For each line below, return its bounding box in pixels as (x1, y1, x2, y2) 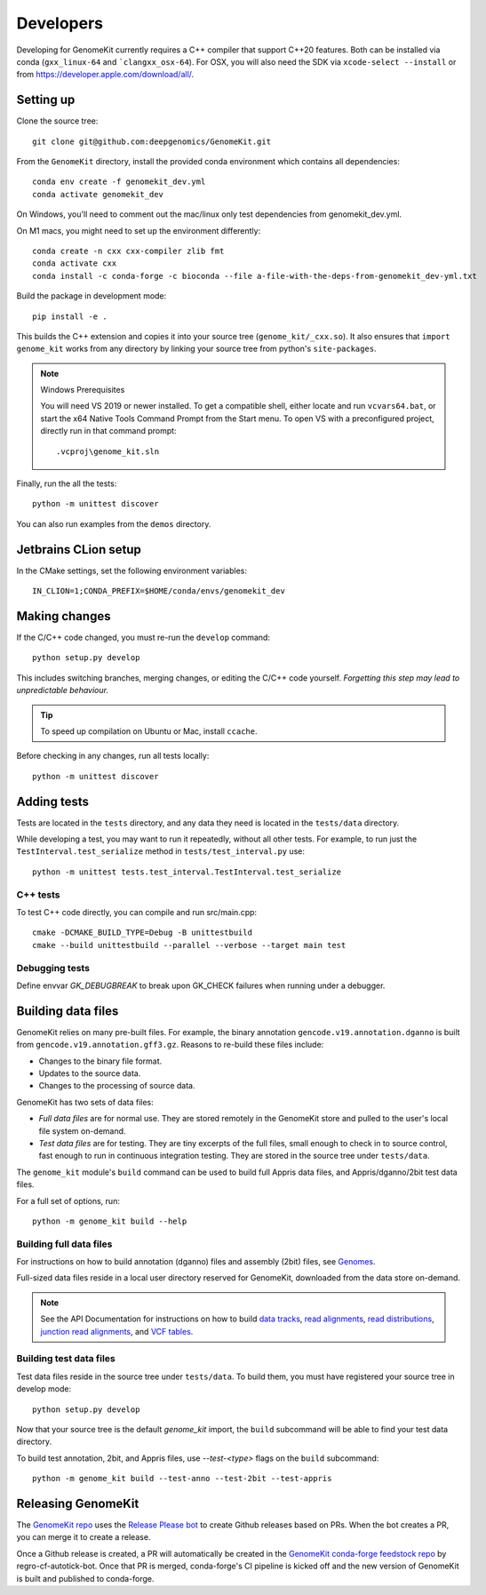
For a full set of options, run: (16, 1195, 120, 1206)
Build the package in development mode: (16, 291, 167, 301)
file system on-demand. (38, 1125, 126, 1136)
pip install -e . (32, 311, 108, 322)
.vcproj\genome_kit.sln (56, 446, 160, 457)
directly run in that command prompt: (40, 426, 177, 436)
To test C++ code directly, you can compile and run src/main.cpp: (16, 906, 258, 917)
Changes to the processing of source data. (38, 1081, 195, 1091)
